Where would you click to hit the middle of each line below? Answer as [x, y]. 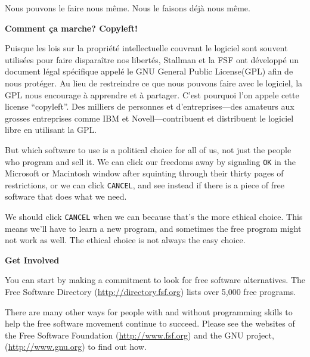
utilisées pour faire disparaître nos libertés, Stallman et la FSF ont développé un [152, 59]
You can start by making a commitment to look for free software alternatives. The [155, 280]
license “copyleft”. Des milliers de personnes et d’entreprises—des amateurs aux [150, 106]
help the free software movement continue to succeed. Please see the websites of [150, 323]
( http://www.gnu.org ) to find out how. [76, 347]
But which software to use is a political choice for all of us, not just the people [148, 149]
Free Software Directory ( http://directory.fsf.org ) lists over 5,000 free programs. [151, 292]
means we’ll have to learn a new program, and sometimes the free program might [153, 228]
